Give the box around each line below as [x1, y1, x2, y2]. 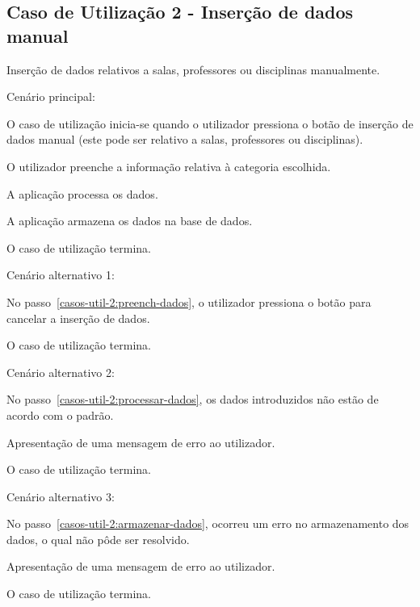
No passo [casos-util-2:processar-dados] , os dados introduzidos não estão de [6, 391, 379, 408]
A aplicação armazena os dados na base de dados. [6, 212, 253, 229]
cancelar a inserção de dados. [6, 309, 150, 326]
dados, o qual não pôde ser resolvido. [6, 530, 190, 547]
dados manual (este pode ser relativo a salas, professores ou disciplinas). [6, 131, 363, 148]
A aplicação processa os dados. [6, 185, 158, 202]
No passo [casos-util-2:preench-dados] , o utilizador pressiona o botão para [6, 293, 372, 310]
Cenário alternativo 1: [6, 266, 115, 283]
